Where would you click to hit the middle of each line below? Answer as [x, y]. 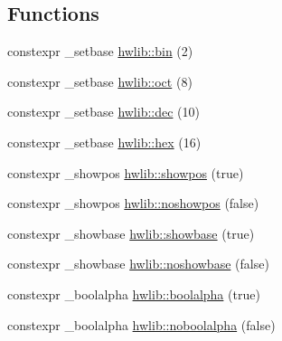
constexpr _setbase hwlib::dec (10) [104, 112]
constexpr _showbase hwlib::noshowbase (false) [138, 264]
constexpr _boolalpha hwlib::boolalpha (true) [134, 294]
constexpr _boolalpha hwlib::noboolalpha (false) [141, 324]
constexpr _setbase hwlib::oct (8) [100, 81]
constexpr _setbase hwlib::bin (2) [100, 51]
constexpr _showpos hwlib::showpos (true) [126, 172]
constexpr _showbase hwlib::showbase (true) [131, 233]
